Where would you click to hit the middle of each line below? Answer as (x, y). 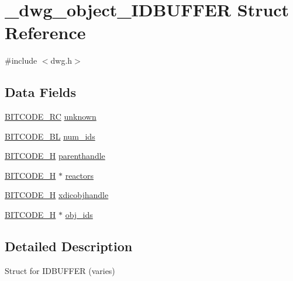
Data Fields (41, 92)
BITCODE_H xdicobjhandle (57, 195)
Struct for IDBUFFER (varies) (60, 270)
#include (21, 60)
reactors (80, 175)
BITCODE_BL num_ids (50, 136)
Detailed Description (69, 246)
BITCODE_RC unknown (51, 117)
